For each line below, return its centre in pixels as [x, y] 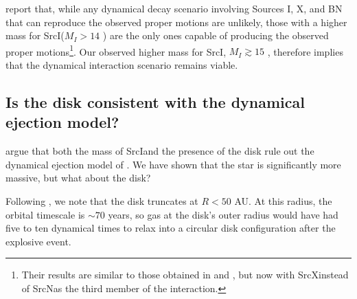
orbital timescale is [45, 214]
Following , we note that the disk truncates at [102, 201]
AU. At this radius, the [283, 201]
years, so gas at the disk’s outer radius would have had [223, 214]
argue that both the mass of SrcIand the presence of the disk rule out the [160, 151]
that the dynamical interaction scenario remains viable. [122, 65]
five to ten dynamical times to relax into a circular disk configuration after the [171, 228]
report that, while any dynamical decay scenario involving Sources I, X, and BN [174, 8]
